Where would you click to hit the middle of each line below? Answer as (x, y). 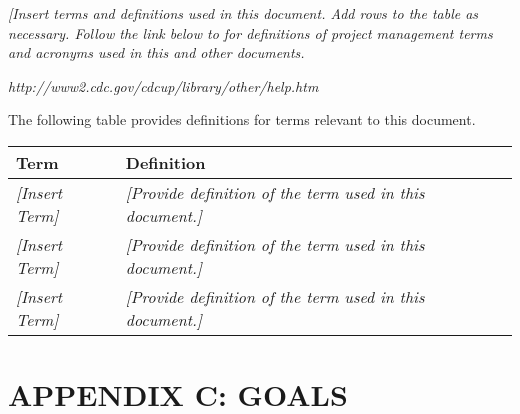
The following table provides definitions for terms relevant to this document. (242, 119)
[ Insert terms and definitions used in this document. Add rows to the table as (243, 13)
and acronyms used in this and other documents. (156, 52)
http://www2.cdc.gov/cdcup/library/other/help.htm (163, 85)
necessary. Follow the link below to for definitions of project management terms (250, 32)
